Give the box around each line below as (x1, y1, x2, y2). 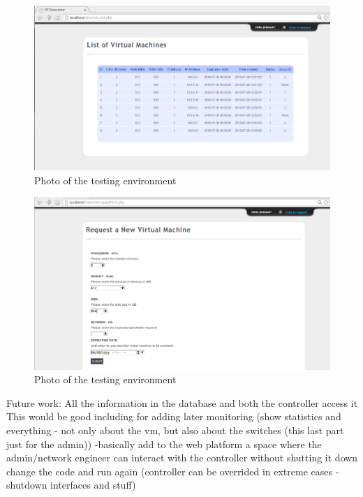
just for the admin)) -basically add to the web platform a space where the (6, 436, 322, 451)
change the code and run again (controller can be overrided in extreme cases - (6, 463, 339, 478)
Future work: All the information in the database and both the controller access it (6, 395, 358, 410)
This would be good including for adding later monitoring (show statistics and (6, 409, 341, 424)
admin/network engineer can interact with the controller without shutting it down (6, 450, 358, 465)
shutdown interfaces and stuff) (6, 477, 136, 492)
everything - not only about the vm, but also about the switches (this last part (6, 422, 344, 437)
